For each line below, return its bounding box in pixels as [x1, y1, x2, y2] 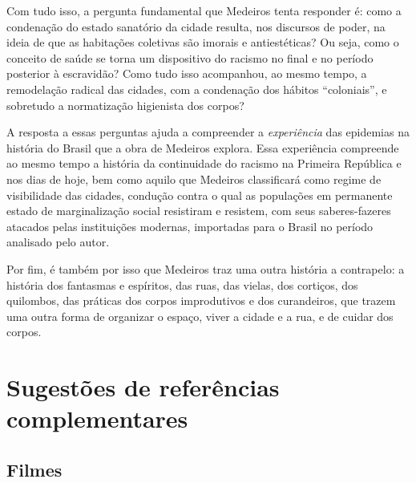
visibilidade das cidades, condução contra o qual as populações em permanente [6, 186, 393, 203]
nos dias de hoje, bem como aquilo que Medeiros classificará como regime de [6, 170, 382, 187]
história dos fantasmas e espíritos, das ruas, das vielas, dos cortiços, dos [6, 276, 358, 293]
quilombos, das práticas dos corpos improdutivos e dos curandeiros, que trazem [6, 292, 396, 309]
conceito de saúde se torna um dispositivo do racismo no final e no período [6, 49, 374, 66]
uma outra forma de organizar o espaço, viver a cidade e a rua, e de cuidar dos [6, 307, 394, 324]
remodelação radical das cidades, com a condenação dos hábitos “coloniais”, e [6, 80, 387, 97]
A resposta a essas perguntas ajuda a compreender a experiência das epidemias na [6, 124, 410, 140]
